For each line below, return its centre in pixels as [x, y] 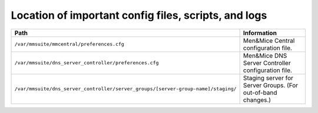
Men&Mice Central [269, 40]
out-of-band [260, 93]
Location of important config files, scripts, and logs [139, 15]
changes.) [257, 100]
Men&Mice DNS [265, 56]
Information [260, 33]
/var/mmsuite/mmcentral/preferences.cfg [69, 44]
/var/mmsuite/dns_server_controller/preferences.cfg [87, 63]
